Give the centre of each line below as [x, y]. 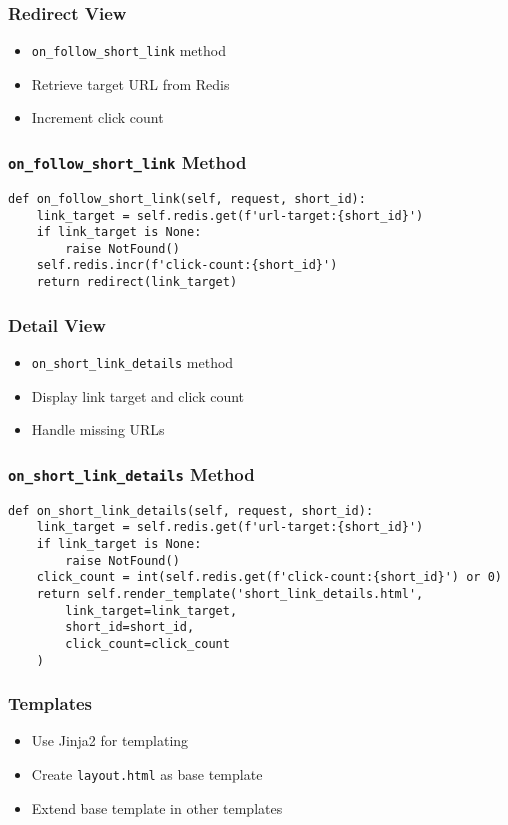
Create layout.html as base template [147, 774]
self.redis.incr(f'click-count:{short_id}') [187, 265]
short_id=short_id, [130, 627]
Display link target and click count [138, 395]
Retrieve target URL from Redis [130, 83]
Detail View [57, 324]
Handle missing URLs [98, 429]
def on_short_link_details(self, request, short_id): [191, 510]
